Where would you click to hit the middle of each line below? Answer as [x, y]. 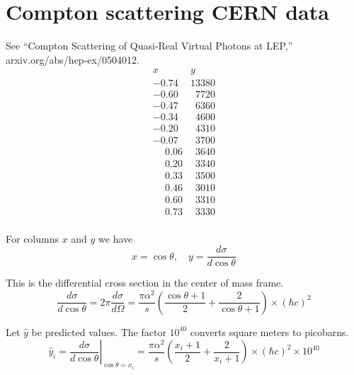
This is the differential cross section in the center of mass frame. [145, 283]
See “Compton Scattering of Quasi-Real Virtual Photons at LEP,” [149, 46]
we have [116, 238]
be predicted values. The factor [99, 331]
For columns [32, 238]
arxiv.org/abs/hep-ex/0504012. [73, 59]
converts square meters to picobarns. [269, 331]
